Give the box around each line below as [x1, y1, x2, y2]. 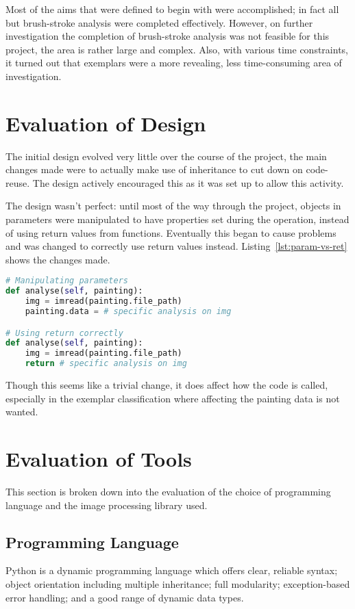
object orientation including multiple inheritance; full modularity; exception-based [5, 576, 350, 591]
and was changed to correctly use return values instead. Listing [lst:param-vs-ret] [5, 239, 347, 253]
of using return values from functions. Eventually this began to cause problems [5, 225, 336, 239]
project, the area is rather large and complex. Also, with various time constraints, [5, 42, 348, 56]
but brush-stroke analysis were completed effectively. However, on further [5, 15, 313, 29]
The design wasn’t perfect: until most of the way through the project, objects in [5, 198, 341, 213]
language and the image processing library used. [5, 497, 208, 512]
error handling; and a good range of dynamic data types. [5, 590, 244, 604]
